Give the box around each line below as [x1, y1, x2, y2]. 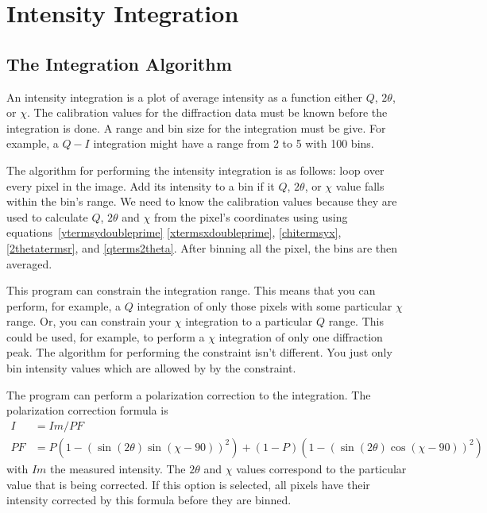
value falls [335, 177, 385, 194]
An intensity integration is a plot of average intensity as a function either [6, 88, 363, 105]
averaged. [6, 255, 52, 272]
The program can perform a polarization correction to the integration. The [6, 386, 371, 403]
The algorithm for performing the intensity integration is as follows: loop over [6, 161, 385, 178]
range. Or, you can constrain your [6, 313, 172, 330]
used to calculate [6, 208, 88, 225]
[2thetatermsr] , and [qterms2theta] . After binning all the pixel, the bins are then [6, 239, 398, 256]
